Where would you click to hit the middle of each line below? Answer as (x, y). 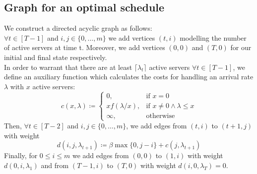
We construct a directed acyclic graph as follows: (78, 28)
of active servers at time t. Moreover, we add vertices (85, 47)
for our (241, 47)
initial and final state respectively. (56, 57)
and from (55, 165)
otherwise (161, 116)
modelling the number (213, 37)
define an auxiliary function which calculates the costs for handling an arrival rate (129, 77)
